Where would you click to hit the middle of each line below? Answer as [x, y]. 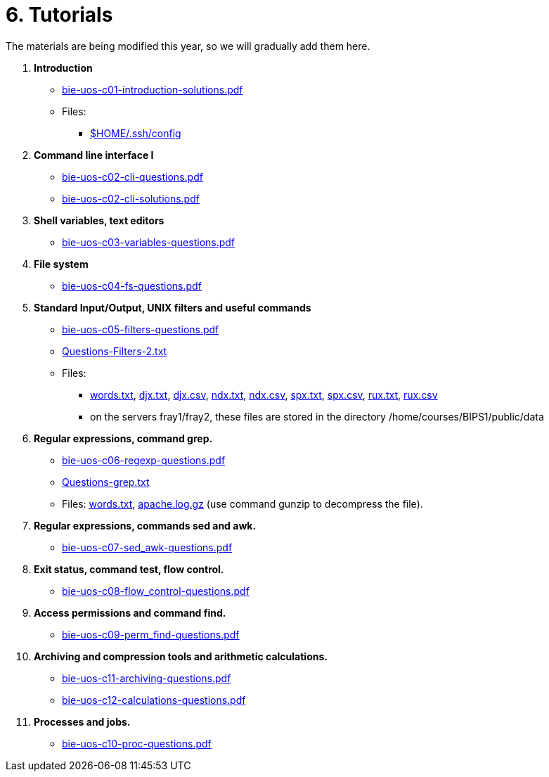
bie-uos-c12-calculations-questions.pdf [154, 700]
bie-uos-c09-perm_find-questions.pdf [151, 634]
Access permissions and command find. [130, 612]
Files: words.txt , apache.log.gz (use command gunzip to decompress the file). [243, 503]
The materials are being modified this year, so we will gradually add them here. [188, 46]
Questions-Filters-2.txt [115, 351]
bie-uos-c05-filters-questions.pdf [141, 329]
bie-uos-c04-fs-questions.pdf [132, 285]
